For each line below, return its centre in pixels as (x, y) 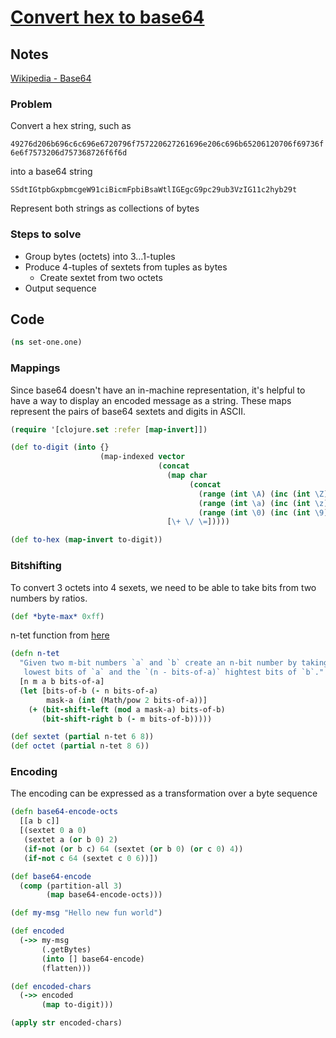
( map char (187, 476)
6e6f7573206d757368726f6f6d (69, 153)
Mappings (35, 368)
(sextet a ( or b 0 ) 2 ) (70, 840)
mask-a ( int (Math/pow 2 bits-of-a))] (127, 700)
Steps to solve (46, 234)
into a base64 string (51, 172)
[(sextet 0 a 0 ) (53, 831)
